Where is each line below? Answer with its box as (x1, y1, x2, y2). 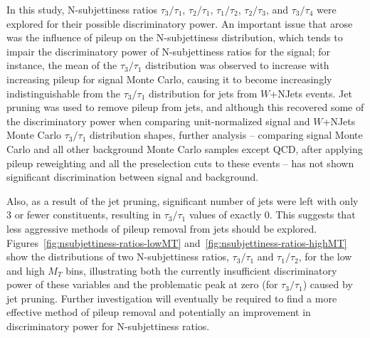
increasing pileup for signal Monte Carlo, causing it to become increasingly (6, 71, 332, 86)
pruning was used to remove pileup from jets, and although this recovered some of (6, 100, 364, 115)
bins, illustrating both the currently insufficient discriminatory (65, 263, 337, 278)
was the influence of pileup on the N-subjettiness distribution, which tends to (6, 30, 343, 45)
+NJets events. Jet (270, 85, 352, 100)
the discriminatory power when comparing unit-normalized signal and (6, 113, 310, 128)
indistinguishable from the (6, 85, 121, 100)
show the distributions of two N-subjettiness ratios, (6, 249, 229, 264)
